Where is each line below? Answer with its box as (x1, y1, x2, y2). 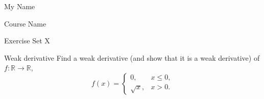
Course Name (4, 18, 46, 29)
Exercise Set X (4, 35, 50, 46)
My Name (4, 1, 35, 11)
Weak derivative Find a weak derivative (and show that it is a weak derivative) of (4, 52, 260, 63)
